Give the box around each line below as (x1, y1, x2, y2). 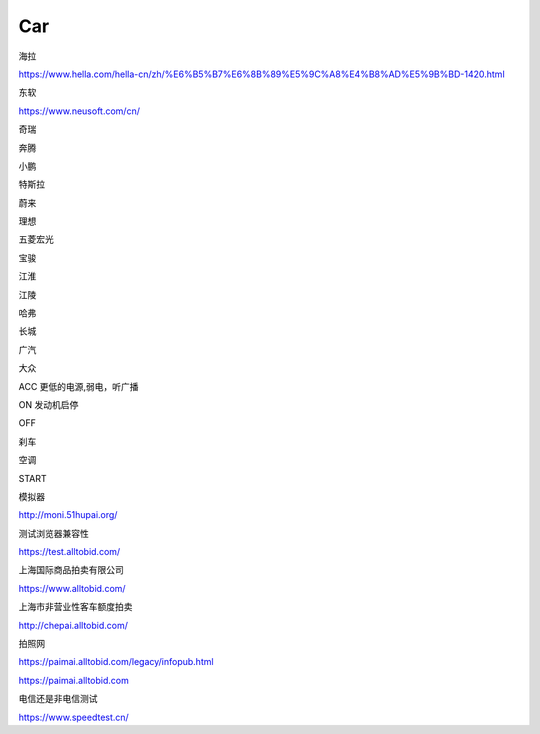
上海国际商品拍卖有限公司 (18, 564, 124, 576)
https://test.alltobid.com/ (18, 546, 121, 558)
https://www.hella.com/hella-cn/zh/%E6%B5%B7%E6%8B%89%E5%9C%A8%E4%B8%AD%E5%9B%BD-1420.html (18, 68, 505, 80)
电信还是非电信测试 (18, 693, 98, 705)
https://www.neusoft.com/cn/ (18, 105, 140, 117)
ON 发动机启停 (18, 398, 79, 410)
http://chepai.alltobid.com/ (18, 619, 129, 631)
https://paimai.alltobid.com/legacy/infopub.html (18, 656, 214, 668)
